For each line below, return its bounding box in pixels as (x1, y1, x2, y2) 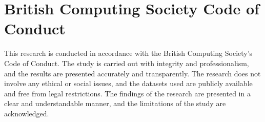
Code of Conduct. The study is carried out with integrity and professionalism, (4, 57, 249, 68)
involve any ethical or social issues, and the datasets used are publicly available (4, 78, 253, 89)
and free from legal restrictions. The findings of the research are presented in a (4, 88, 251, 98)
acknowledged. (4, 108, 49, 118)
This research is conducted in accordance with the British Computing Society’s (4, 48, 253, 58)
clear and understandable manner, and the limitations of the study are (4, 98, 226, 109)
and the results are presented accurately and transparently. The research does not (4, 68, 261, 78)
